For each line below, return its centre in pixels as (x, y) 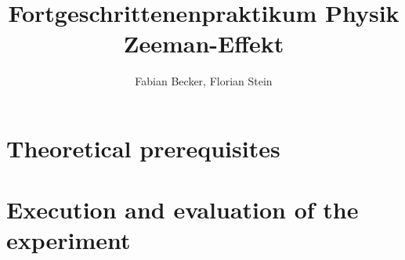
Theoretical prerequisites (143, 148)
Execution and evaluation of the (183, 209)
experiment (69, 240)
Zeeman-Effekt (204, 43)
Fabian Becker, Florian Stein (204, 81)
